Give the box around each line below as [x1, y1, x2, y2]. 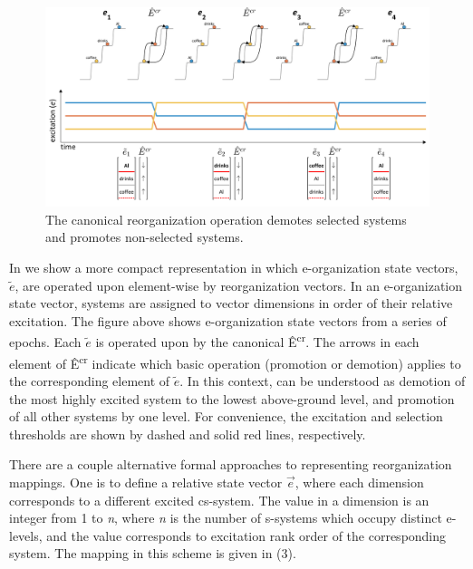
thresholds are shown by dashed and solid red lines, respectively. [9, 424, 366, 443]
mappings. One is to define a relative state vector [9, 472, 283, 491]
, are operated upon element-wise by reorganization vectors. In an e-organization [14, 275, 463, 294]
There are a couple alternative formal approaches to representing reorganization [9, 455, 452, 474]
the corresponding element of [9, 371, 170, 390]
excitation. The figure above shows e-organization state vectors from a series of [9, 311, 447, 330]
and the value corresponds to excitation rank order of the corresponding [46, 526, 447, 545]
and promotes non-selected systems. [45, 227, 244, 246]
